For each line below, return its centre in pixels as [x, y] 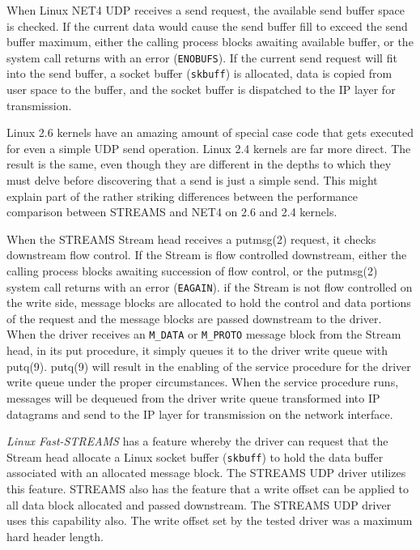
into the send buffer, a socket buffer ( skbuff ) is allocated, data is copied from [199, 73]
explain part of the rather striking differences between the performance [182, 196]
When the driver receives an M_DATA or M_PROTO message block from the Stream [204, 334]
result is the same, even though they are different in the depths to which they [199, 164]
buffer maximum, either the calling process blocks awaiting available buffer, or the [210, 42]
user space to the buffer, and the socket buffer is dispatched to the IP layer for [201, 90]
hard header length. [55, 536]
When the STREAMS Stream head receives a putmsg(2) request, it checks [191, 239]
